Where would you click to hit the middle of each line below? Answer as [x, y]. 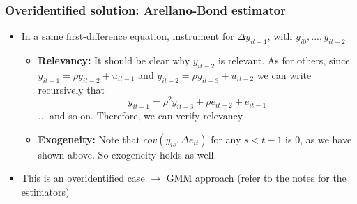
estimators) [45, 191]
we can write [284, 74]
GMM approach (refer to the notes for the [256, 178]
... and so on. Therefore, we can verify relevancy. [141, 116]
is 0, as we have [319, 139]
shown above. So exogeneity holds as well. [127, 154]
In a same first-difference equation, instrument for [128, 36]
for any [226, 139]
